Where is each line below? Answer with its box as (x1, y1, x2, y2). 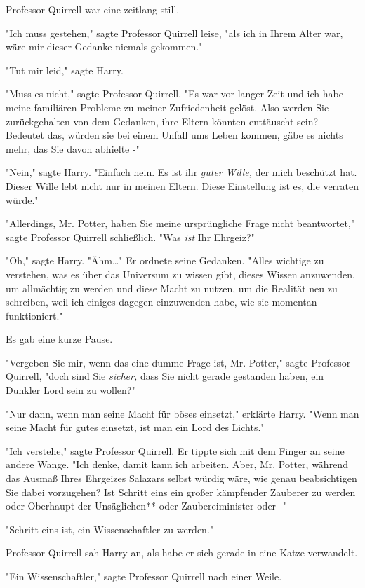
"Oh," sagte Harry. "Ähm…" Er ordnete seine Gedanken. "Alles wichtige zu (6, 253, 324, 268)
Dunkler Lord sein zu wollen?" (6, 383, 135, 397)
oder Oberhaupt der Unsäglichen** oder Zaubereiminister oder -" (6, 498, 286, 513)
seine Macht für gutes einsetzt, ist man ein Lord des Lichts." (6, 420, 265, 435)
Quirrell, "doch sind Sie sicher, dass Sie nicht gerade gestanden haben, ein (6, 369, 324, 383)
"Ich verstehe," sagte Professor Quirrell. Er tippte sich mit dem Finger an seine (6, 443, 345, 458)
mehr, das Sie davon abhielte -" (6, 141, 140, 156)
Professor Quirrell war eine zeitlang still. (6, 2, 180, 16)
